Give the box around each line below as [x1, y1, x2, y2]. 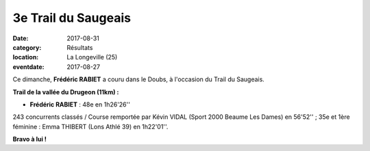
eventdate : [12, 62, 45, 71]
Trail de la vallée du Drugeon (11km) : [12, 87, 119, 96]
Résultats [66, 43, 93, 51]
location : [12, 53, 39, 61]
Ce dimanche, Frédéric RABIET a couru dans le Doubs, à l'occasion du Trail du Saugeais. [12, 75, 265, 83]
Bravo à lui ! [12, 135, 47, 143]
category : [12, 43, 42, 51]
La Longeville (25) [66, 53, 118, 61]
